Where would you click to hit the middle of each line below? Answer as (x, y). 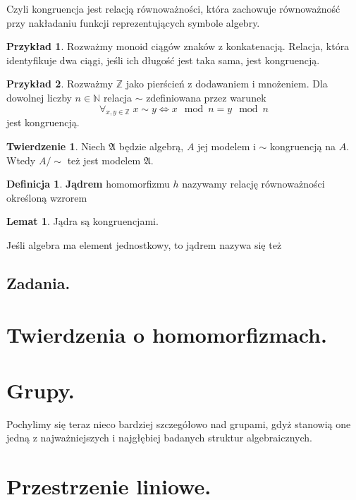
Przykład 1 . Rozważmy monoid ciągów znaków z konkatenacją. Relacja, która (178, 46)
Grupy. (41, 390)
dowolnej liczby (39, 97)
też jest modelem (104, 160)
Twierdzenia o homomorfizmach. (167, 335)
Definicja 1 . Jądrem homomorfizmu (88, 184)
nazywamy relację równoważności (253, 184)
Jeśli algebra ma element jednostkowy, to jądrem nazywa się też (144, 244)
